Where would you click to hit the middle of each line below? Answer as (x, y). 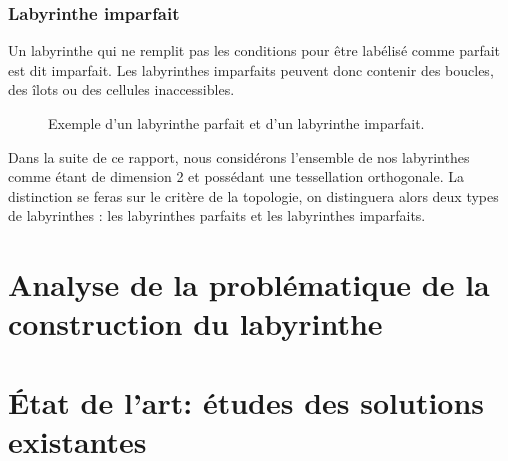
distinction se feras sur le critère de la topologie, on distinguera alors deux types (253, 195)
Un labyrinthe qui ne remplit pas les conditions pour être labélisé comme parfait (254, 50)
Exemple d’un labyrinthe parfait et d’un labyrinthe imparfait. (236, 123)
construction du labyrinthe (195, 323)
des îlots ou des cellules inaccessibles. (121, 89)
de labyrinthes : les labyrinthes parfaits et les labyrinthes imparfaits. (217, 215)
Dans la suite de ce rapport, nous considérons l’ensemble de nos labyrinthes (239, 156)
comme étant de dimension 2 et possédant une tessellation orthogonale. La (236, 176)
